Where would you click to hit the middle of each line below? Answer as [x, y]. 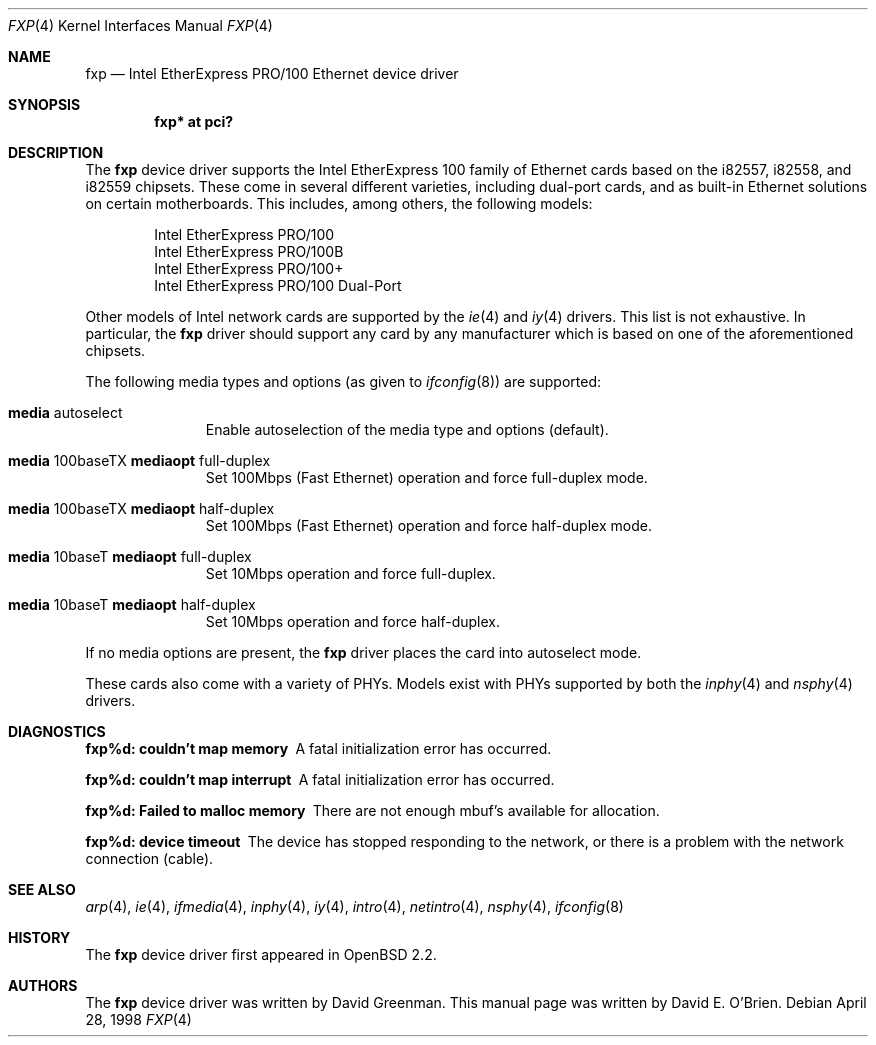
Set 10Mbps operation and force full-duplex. [350, 573]
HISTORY [39, 937]
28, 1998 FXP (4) [138, 1019]
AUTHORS [43, 985]
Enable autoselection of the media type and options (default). [407, 429]
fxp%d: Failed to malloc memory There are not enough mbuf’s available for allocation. [372, 810]
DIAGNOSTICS [57, 731]
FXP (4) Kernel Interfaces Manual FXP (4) [140, 25]
